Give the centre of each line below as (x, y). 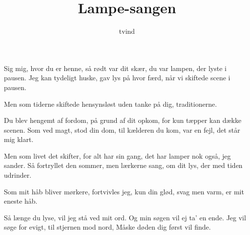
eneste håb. (21, 201)
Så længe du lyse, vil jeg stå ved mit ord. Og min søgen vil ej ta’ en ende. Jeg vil (125, 217)
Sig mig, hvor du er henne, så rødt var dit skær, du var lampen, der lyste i (115, 68)
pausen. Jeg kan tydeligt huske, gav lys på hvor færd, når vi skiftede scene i (117, 78)
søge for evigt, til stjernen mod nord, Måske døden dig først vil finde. (107, 227)
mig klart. (19, 139)
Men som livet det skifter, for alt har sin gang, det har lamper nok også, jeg (117, 155)
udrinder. (18, 175)
